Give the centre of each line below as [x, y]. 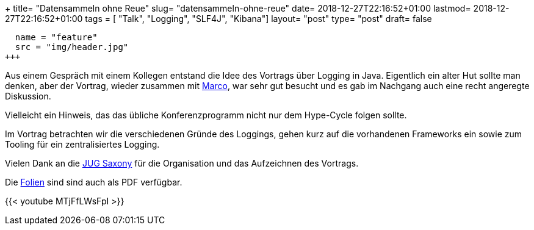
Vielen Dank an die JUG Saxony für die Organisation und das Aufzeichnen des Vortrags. [182, 163]
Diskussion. [28, 96]
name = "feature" [56, 37]
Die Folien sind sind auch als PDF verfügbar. [94, 182]
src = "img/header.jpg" [72, 47]
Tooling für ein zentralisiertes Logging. [82, 144]
